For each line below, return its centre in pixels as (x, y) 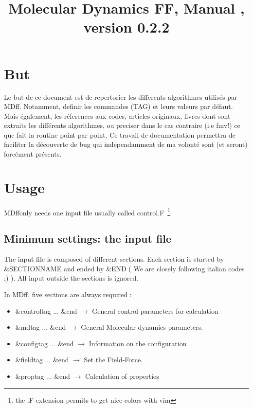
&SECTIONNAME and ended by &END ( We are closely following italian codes (124, 268)
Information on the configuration (138, 343)
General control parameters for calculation (155, 310)
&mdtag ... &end (41, 327)
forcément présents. (33, 154)
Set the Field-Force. (113, 360)
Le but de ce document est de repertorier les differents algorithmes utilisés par (121, 97)
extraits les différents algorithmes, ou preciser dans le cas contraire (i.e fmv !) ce (122, 125)
